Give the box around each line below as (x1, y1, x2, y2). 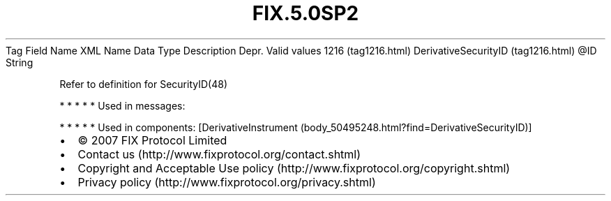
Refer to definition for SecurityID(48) (59, 77, 227, 90)
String (6, 56, 33, 68)
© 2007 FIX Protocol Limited (77, 133, 227, 147)
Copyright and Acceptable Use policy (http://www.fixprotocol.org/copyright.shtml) (77, 161, 511, 175)
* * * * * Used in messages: (59, 99, 186, 112)
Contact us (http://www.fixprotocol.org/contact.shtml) (77, 147, 361, 161)
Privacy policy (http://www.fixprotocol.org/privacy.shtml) (77, 174, 376, 189)
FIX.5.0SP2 (252, 1, 359, 25)
